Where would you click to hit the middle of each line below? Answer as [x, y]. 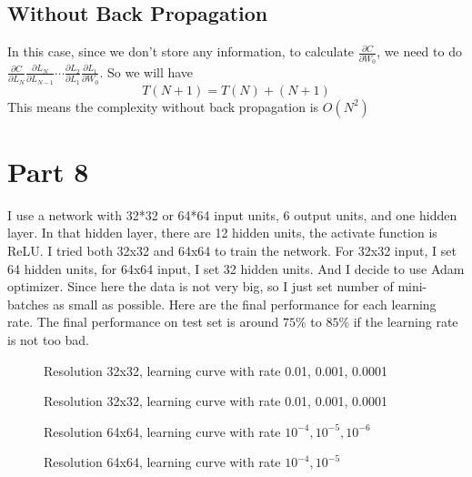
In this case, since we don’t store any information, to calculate [181, 51]
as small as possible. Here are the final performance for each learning [245, 304]
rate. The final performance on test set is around [143, 322]
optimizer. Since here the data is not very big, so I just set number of [201, 286]
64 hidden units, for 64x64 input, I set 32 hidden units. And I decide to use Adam [236, 268]
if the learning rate [406, 322]
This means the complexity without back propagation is [163, 106]
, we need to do [419, 51]
